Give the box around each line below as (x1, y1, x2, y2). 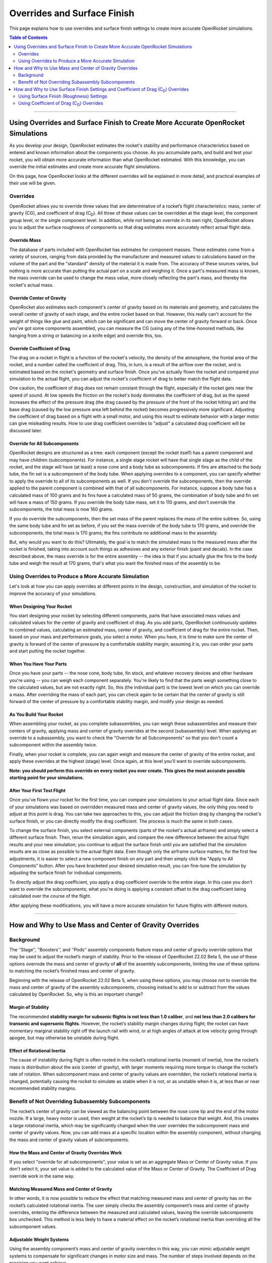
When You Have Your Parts (9, 661, 67, 667)
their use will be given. (9, 180, 56, 186)
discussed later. (9, 427, 42, 433)
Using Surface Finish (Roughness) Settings (18, 93, 108, 100)
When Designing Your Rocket (9, 603, 73, 609)
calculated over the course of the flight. (9, 893, 92, 899)
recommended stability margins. (9, 1085, 77, 1091)
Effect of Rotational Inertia (9, 1047, 65, 1053)
